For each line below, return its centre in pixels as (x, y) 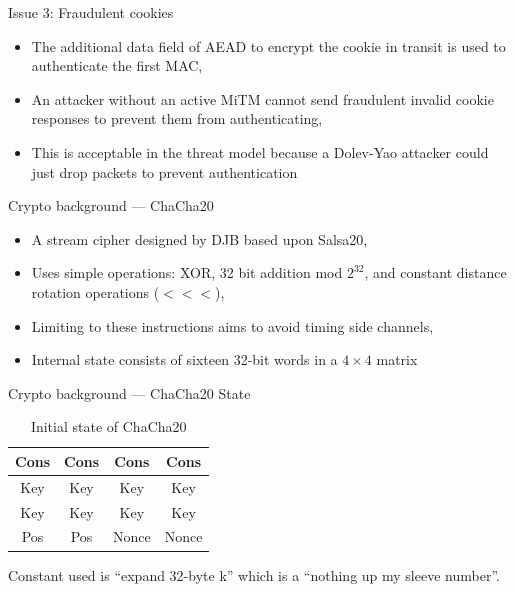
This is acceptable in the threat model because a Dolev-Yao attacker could (260, 151)
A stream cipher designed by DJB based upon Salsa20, (199, 238)
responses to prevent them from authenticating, (177, 118)
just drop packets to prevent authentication (164, 171)
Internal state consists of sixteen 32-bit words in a (184, 359)
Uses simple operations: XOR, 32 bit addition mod (187, 272)
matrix (397, 359)
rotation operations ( (95, 291)
